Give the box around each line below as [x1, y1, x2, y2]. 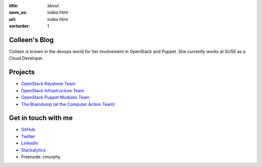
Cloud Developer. [9, 55, 44, 61]
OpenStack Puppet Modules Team [21, 95, 90, 100]
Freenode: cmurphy [21, 154, 61, 160]
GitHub [21, 127, 35, 133]
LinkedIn [21, 140, 38, 146]
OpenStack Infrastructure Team [21, 87, 84, 93]
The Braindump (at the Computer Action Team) [21, 101, 115, 107]
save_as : [9, 10, 28, 16]
